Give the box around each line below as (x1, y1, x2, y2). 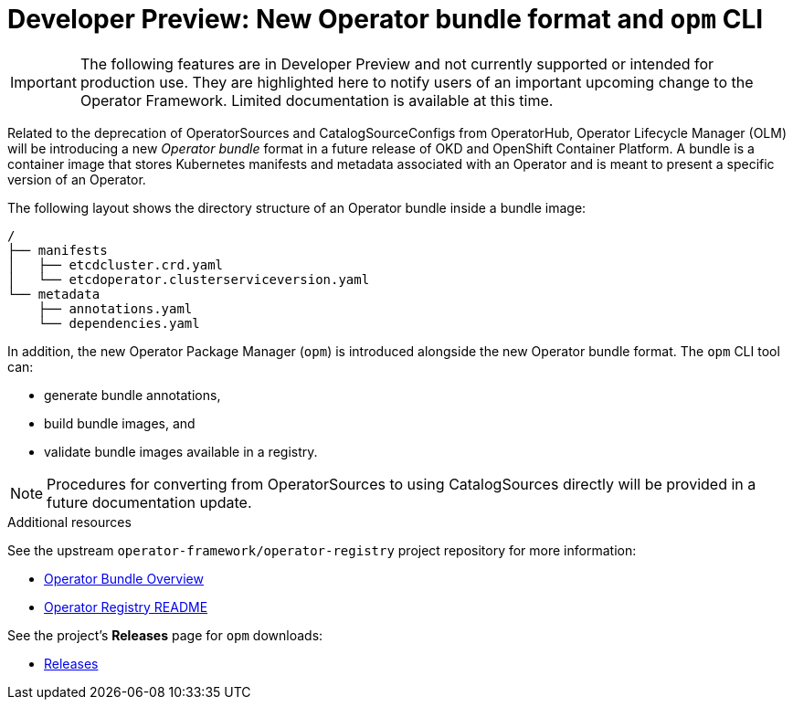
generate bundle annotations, (44, 386, 221, 403)
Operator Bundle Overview (44, 570, 204, 586)
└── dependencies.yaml (37, 315, 200, 331)
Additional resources (7, 513, 132, 530)
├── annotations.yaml (37, 301, 193, 316)
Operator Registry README (44, 598, 208, 615)
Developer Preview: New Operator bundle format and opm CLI (7, 4, 764, 35)
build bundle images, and (44, 415, 196, 431)
